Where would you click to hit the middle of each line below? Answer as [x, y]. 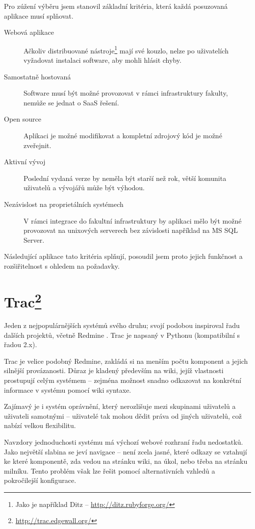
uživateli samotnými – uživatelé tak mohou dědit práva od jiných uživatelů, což [123, 416]
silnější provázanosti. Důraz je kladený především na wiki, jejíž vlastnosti [114, 370]
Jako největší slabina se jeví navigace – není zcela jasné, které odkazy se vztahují [126, 451]
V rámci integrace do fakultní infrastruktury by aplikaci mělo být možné [133, 220]
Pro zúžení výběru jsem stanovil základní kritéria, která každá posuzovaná [116, 6]
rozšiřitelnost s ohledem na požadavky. [62, 265]
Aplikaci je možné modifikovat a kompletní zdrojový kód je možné [123, 135]
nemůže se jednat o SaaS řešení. [71, 102]
